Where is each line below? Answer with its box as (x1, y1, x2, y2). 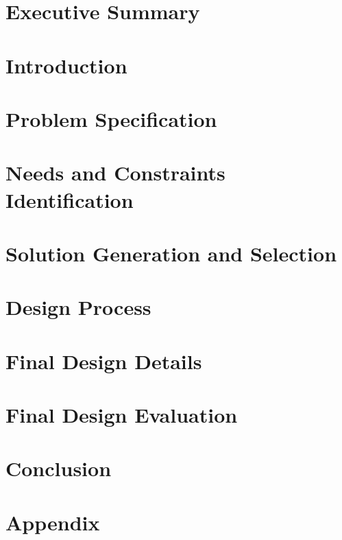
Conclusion (5, 454, 112, 482)
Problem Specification (5, 104, 217, 132)
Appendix (5, 508, 100, 536)
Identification (5, 185, 134, 213)
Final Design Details (5, 347, 202, 375)
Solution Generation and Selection (5, 239, 337, 267)
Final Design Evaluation (5, 401, 238, 428)
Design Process (5, 293, 151, 321)
